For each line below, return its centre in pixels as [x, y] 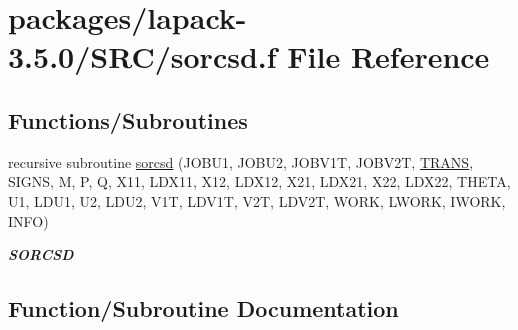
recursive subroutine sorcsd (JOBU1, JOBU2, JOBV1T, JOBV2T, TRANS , [241, 161]
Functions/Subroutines [128, 119]
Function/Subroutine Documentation [203, 308]
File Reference [388, 56]
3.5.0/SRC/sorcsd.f [142, 56]
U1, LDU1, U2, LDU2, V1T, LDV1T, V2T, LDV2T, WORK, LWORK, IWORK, [257, 200]
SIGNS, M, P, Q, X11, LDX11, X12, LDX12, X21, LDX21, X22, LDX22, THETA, [259, 181]
